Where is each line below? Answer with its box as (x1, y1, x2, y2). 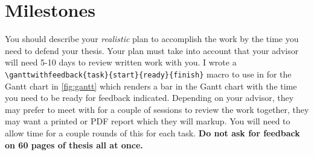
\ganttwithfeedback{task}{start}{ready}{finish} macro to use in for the (5, 67, 292, 80)
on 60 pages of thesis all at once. (5, 138, 143, 151)
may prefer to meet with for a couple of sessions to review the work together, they (5, 103, 309, 115)
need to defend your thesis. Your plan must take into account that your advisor (5, 44, 299, 56)
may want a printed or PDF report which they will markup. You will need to (5, 115, 290, 127)
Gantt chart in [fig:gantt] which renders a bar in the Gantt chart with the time (5, 79, 297, 92)
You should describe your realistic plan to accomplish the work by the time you (5, 32, 299, 45)
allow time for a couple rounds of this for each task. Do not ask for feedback (5, 126, 300, 139)
